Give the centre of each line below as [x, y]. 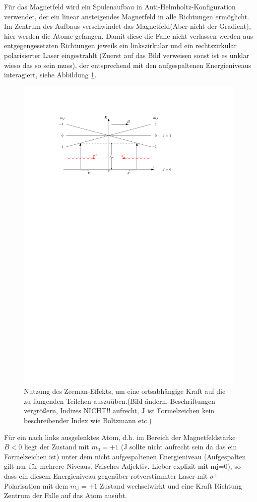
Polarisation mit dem [36, 485]
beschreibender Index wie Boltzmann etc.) [88, 420]
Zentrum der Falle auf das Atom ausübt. [65, 495]
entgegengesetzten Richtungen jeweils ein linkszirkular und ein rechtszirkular [120, 45]
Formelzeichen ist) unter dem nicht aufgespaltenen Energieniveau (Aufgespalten [125, 456]
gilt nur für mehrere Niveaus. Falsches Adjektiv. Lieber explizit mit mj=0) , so [122, 466]
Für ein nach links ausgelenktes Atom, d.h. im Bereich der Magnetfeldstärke [120, 437]
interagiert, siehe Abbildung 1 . [50, 75]
